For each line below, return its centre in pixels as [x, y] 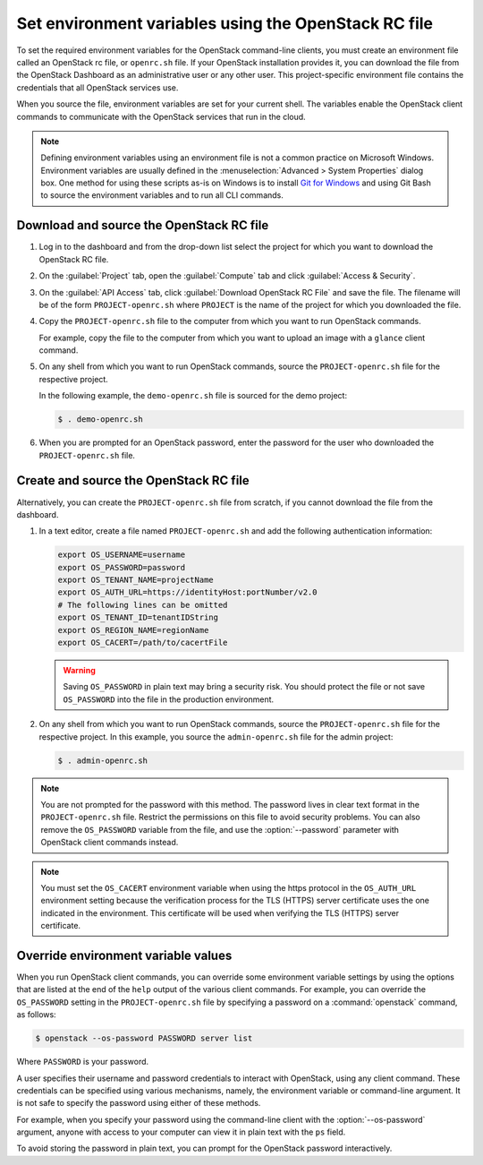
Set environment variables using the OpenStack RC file [225, 23]
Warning [79, 671]
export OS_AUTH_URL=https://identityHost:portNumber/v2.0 [187, 592]
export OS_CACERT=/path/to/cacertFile [143, 643]
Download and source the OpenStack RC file [143, 225]
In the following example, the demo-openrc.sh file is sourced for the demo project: [193, 396]
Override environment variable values [124, 955]
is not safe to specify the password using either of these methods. [139, 1103]
